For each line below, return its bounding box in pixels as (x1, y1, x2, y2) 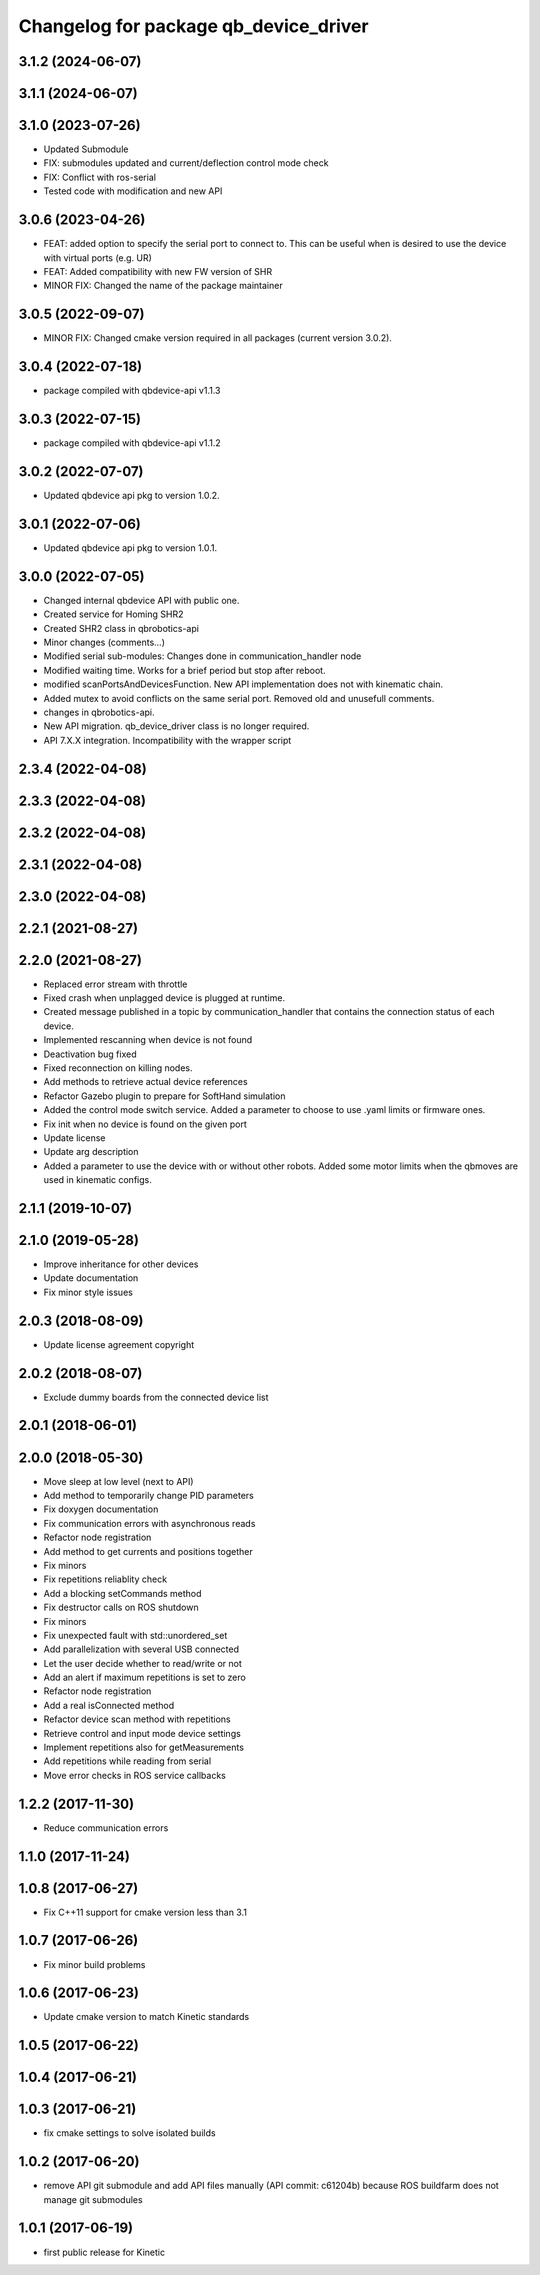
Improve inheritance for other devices (43, 1258, 199, 1270)
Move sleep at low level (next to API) (43, 1475, 194, 1487)
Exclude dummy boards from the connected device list (43, 1391, 269, 1403)
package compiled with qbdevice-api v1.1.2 (43, 437, 222, 449)
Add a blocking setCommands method (43, 1587, 202, 1599)
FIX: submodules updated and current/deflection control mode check (43, 157, 329, 169)
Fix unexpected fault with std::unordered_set (43, 1629, 228, 1641)
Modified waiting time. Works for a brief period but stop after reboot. (43, 664, 326, 676)
